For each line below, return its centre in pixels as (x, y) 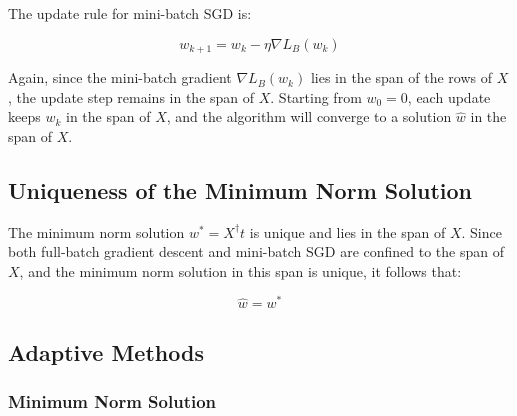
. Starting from (316, 96)
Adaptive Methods (106, 351)
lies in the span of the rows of (401, 77)
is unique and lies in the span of (347, 231)
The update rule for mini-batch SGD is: (130, 13)
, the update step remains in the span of (131, 96)
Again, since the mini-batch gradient (120, 77)
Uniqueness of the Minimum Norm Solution (240, 189)
